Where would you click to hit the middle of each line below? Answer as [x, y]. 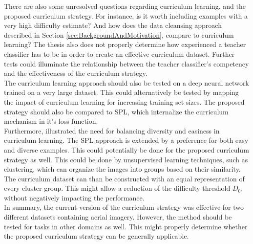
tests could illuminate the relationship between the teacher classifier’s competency [126, 63]
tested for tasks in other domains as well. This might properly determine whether [126, 226]
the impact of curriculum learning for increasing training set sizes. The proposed [124, 101]
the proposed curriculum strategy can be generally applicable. [96, 236]
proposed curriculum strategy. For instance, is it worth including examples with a [126, 15]
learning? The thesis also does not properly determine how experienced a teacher [125, 44]
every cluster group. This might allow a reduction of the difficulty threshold [117, 188]
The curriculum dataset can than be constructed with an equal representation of [124, 178]
